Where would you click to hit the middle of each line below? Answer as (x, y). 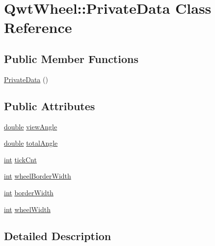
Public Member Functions (71, 58)
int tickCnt (20, 159)
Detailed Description (58, 235)
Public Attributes (50, 106)
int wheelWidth (27, 209)
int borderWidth (29, 192)
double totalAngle (31, 143)
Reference (38, 27)
